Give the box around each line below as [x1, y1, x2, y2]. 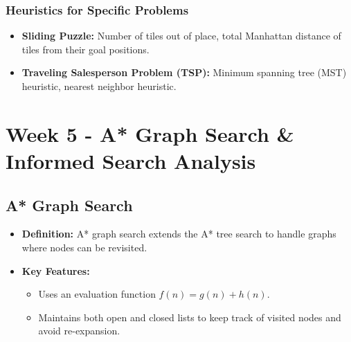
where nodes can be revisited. [21, 240, 147, 254]
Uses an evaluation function [38, 287, 156, 301]
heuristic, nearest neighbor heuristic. [21, 79, 177, 93]
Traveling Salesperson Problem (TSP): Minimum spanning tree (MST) [21, 65, 347, 80]
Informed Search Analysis [6, 146, 256, 174]
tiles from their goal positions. [21, 42, 150, 56]
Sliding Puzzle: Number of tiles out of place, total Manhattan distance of [21, 28, 341, 43]
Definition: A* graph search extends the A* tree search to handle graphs [21, 226, 336, 241]
